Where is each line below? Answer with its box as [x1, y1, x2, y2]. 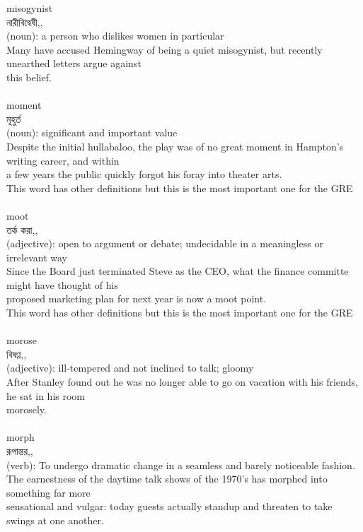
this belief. [6, 69, 52, 84]
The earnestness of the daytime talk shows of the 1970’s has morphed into [6, 471, 328, 486]
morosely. [6, 402, 47, 417]
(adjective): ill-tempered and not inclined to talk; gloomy [6, 360, 254, 375]
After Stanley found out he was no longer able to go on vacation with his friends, [6, 374, 358, 389]
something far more [6, 485, 91, 500]
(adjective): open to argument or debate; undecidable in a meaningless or [6, 236, 323, 251]
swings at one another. [6, 512, 104, 527]
